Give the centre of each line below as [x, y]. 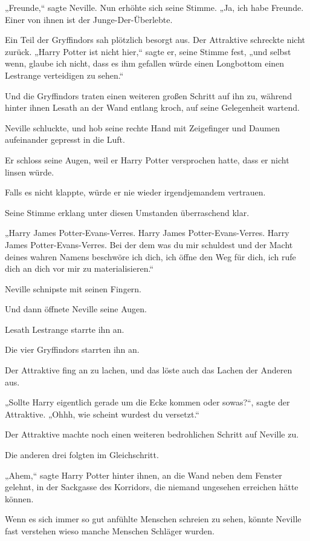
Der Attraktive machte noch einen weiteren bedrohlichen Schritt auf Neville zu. [152, 434]
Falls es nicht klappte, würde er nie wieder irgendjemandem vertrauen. [135, 192]
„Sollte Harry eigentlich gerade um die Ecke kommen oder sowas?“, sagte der [147, 402]
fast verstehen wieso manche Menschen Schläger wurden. [110, 531]
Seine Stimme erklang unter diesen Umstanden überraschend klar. [127, 212]
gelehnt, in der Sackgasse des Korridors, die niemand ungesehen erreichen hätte [152, 487]
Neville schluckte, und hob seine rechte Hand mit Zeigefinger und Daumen [143, 127]
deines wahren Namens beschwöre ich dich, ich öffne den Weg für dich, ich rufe [150, 256]
